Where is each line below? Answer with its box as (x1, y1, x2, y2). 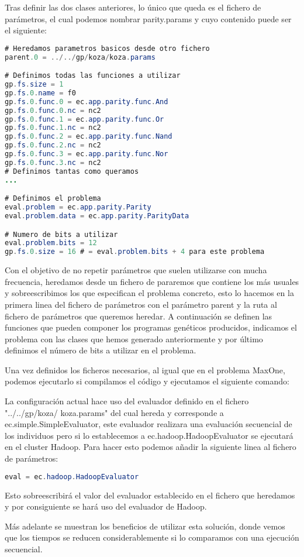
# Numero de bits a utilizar (5, 230, 118, 239)
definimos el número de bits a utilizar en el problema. (5, 344, 196, 356)
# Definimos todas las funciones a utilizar (5, 71, 181, 80)
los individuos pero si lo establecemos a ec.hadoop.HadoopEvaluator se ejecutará (5, 429, 293, 441)
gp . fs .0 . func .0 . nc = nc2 (5, 106, 101, 115)
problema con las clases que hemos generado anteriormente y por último (5, 332, 263, 345)
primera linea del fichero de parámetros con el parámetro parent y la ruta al (5, 298, 277, 310)
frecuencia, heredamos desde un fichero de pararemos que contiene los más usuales (5, 275, 299, 287)
